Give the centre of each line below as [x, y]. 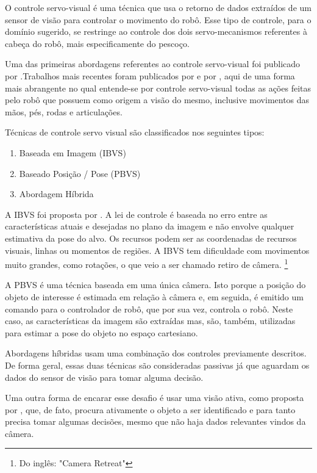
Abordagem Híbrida [56, 194]
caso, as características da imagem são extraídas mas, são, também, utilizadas [150, 321]
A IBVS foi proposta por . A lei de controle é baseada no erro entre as [136, 214]
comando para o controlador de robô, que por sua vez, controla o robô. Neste [149, 309]
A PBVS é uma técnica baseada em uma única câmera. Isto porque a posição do [155, 285]
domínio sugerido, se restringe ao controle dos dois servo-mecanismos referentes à [156, 31]
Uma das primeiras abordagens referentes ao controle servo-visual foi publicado [153, 64]
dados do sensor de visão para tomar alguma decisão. [104, 377]
